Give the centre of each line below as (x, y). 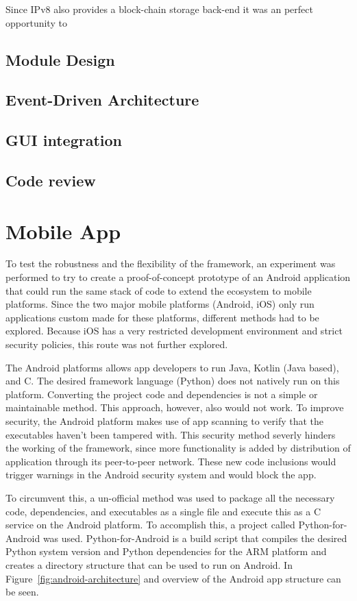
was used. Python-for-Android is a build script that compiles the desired (195, 538)
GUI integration (64, 140)
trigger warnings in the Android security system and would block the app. (161, 475)
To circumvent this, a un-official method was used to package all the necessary (170, 497)
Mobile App (63, 231)
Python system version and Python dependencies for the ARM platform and (166, 551)
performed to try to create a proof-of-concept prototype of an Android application (178, 277)
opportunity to (36, 22)
